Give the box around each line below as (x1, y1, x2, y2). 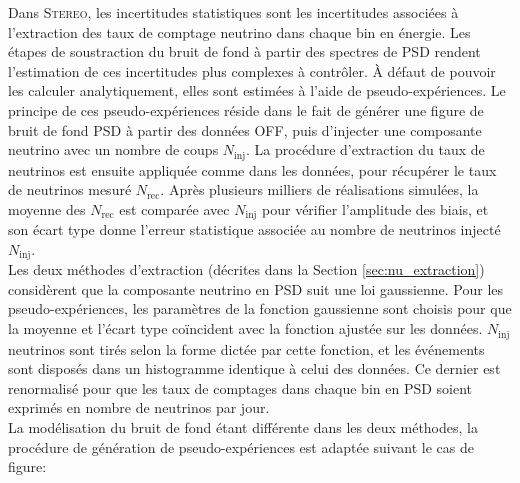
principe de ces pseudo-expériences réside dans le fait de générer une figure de (8, 99, 484, 120)
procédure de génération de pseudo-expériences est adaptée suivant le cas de (8, 436, 474, 457)
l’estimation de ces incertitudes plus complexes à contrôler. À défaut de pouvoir (8, 60, 496, 81)
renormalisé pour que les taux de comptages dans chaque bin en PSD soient (8, 377, 473, 398)
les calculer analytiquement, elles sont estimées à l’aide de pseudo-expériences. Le (8, 80, 506, 101)
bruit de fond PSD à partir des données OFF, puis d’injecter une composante (8, 119, 482, 140)
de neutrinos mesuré (8, 179, 132, 200)
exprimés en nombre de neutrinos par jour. (8, 397, 270, 418)
